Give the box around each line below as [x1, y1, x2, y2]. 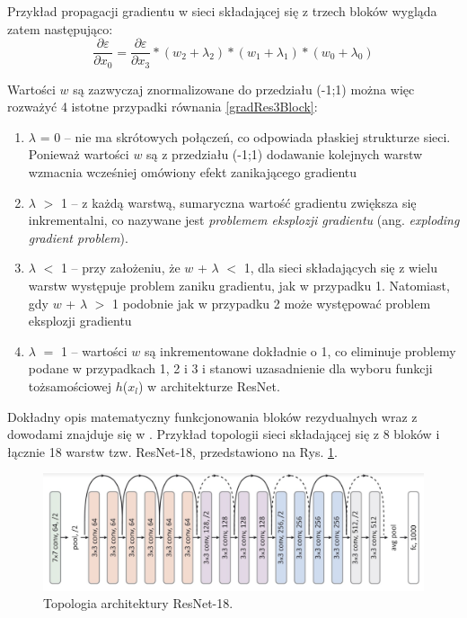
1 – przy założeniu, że [60, 258, 181, 277]
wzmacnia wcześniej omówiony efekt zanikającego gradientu [28, 163, 357, 182]
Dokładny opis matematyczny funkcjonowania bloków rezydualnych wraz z [7, 407, 418, 425]
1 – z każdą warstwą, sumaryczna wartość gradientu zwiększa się [60, 193, 417, 211]
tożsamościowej [28, 377, 112, 396]
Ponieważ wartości [28, 145, 129, 164]
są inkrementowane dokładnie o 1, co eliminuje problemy [144, 341, 456, 360]
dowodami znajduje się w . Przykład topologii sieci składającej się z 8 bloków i [7, 425, 440, 443]
